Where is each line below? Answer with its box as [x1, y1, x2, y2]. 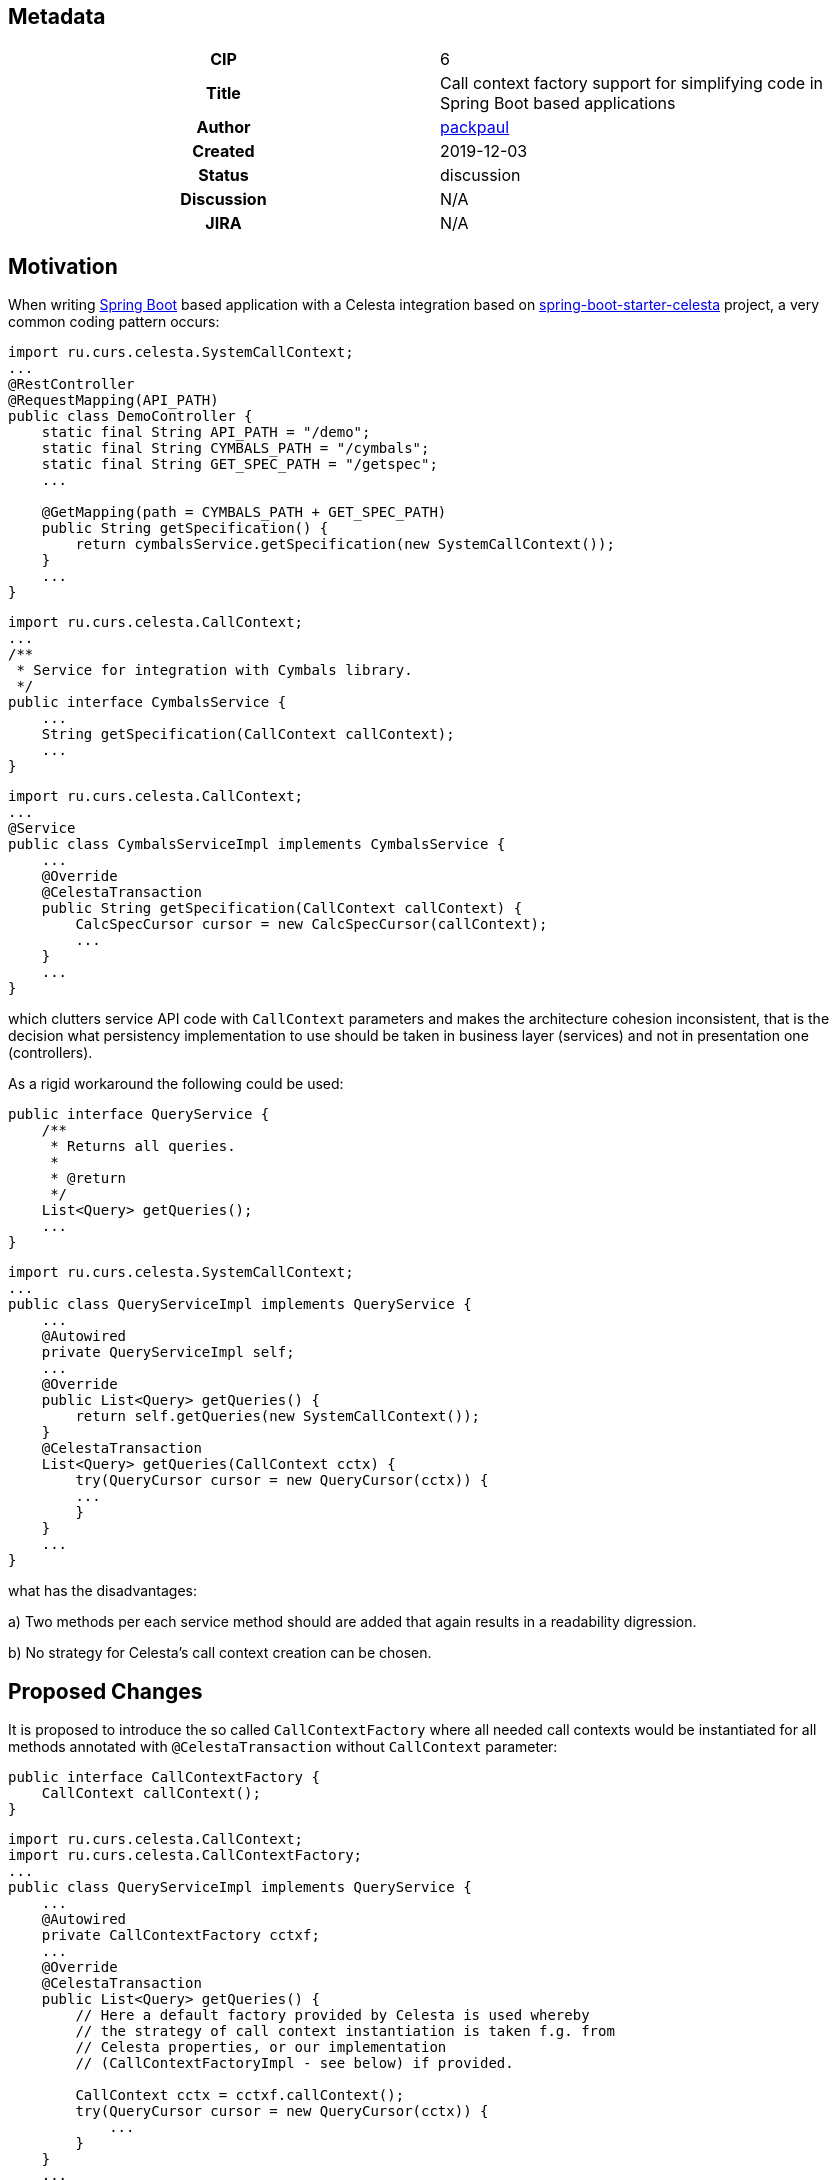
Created [192, 141, 255, 162]
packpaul [440, 117, 510, 138]
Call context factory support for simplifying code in [440, 73, 823, 94]
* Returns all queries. [50, 1138, 236, 1155]
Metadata [8, 4, 106, 29]
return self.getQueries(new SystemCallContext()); [75, 1408, 481, 1425]
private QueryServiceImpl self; [41, 1344, 295, 1361]
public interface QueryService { [8, 1106, 270, 1123]
